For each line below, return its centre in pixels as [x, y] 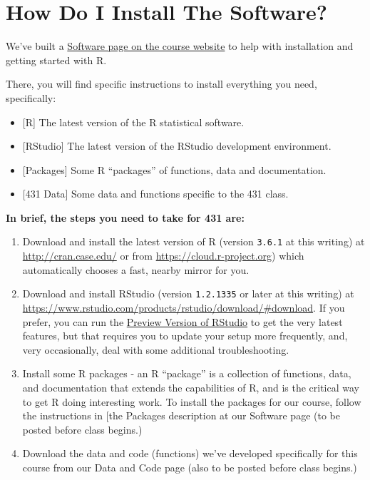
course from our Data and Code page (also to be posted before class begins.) [190, 467]
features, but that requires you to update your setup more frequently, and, [185, 336]
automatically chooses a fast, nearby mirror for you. [136, 269]
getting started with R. [56, 60]
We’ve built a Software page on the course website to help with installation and [180, 46]
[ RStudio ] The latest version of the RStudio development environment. [177, 146]
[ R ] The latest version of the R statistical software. [133, 122]
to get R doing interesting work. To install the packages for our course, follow [192, 401]
